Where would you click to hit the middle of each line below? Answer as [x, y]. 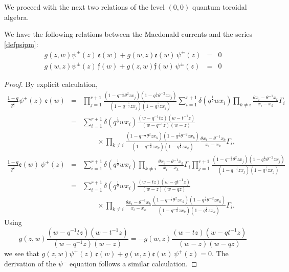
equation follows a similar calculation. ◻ [134, 264]
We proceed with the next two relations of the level [84, 7]
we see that [22, 253]
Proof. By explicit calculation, [51, 84]
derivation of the [30, 264]
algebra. [17, 17]
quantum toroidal [219, 7]
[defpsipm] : [21, 44]
